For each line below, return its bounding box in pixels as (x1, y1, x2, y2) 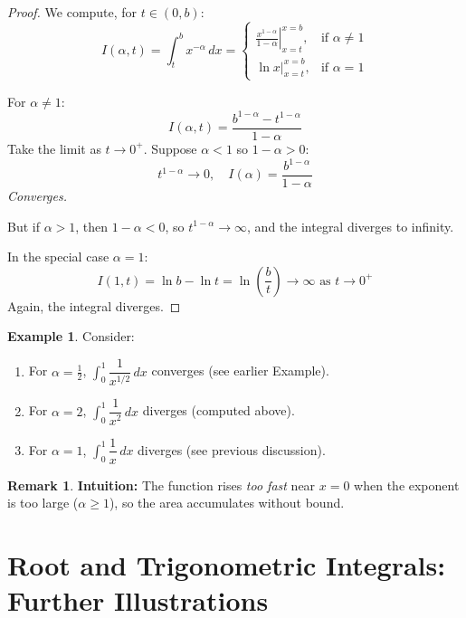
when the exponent (354, 475, 460, 494)
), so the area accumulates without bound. (109, 493, 345, 512)
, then (75, 216, 109, 235)
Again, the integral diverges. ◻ (7, 296, 181, 315)
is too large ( (7, 493, 79, 512)
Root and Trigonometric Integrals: (7, 546, 446, 583)
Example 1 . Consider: (7, 327, 135, 346)
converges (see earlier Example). (151, 361, 329, 380)
